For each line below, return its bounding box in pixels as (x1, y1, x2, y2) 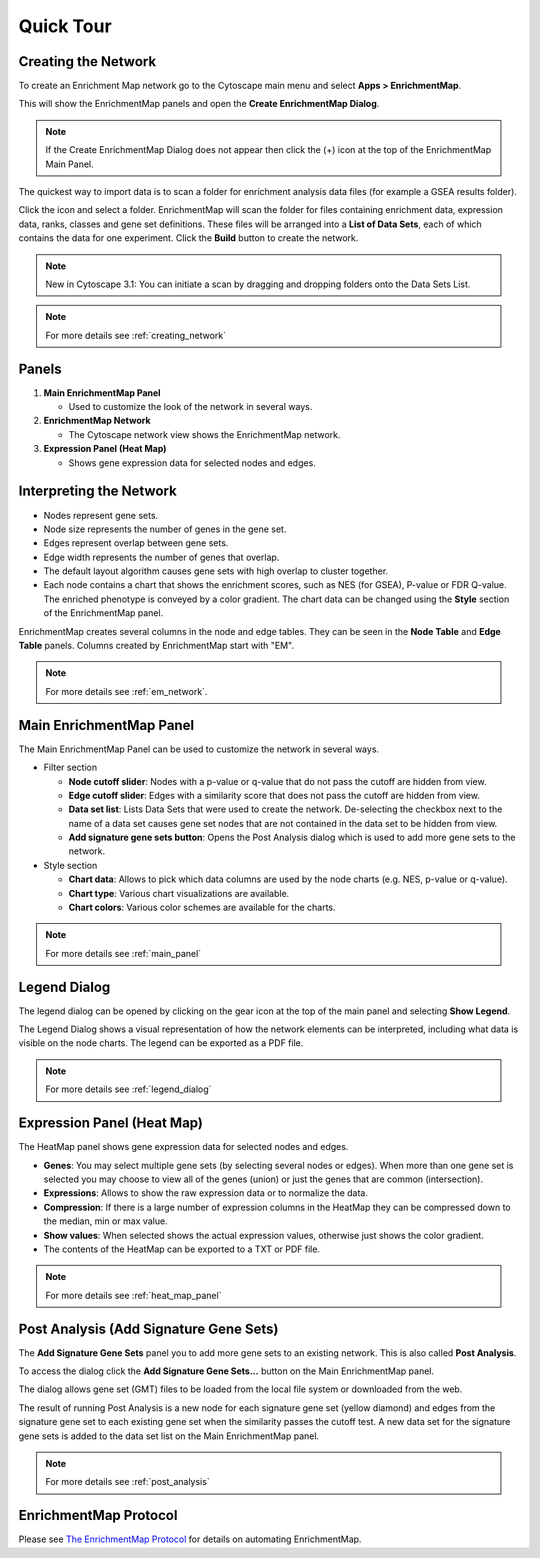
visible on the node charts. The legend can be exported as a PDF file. (18, 1037, 304, 1049)
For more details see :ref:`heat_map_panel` (45, 1289, 222, 1301)
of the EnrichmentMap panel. (43, 607, 164, 619)
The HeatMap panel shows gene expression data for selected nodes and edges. (18, 1141, 349, 1153)
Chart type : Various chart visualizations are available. (68, 887, 290, 899)
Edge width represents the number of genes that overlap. (43, 551, 280, 563)
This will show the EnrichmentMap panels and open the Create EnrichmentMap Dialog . (18, 98, 380, 110)
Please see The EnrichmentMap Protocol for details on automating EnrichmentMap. (18, 1533, 362, 1545)
